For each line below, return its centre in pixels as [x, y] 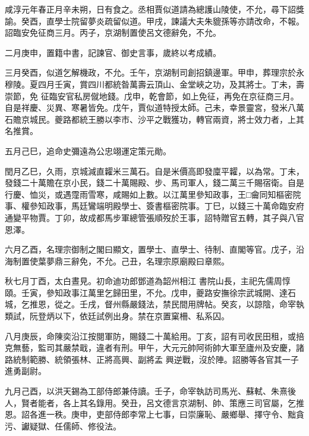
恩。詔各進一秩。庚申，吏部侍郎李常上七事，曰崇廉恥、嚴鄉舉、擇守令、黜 [150, 414]
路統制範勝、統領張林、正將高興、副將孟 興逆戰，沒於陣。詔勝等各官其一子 [152, 359]
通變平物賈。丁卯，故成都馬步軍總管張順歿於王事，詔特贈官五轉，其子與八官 [154, 217]
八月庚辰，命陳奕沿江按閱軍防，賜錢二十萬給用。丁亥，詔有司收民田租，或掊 [154, 336]
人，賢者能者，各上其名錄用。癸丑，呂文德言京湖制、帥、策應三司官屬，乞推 [154, 402]
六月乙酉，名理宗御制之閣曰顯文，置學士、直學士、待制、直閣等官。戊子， [150, 249]
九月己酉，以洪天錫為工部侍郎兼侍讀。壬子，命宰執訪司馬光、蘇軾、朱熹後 [150, 391]
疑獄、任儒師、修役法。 [75, 426]
